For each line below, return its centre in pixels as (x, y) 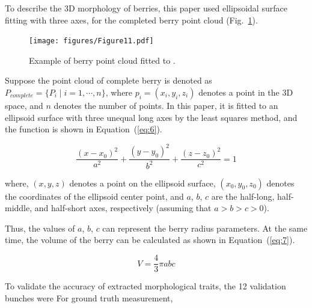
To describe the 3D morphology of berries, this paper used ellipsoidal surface (146, 8)
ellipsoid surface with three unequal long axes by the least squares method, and (151, 117)
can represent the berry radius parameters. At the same (205, 228)
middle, (19, 208)
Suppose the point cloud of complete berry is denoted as (109, 80)
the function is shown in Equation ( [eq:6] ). (84, 129)
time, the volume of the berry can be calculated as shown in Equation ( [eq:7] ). (150, 240)
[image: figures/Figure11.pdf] (91, 41)
